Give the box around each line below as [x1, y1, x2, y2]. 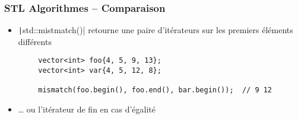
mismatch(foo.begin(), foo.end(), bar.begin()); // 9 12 [38, 86, 272, 95]
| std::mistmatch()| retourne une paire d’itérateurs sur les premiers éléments [18, 24, 293, 36]
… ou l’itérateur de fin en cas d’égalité [18, 103, 156, 115]
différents [18, 35, 52, 47]
